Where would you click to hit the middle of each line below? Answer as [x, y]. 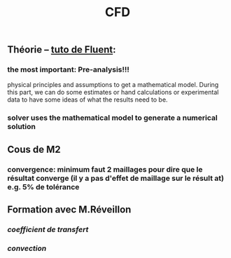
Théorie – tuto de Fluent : [62, 50]
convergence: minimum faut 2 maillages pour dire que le [105, 169]
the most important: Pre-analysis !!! [68, 69]
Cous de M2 [34, 149]
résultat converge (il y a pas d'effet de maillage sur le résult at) [115, 178]
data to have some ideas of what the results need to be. [87, 100]
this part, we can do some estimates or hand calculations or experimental [113, 93]
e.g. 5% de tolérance [43, 186]
